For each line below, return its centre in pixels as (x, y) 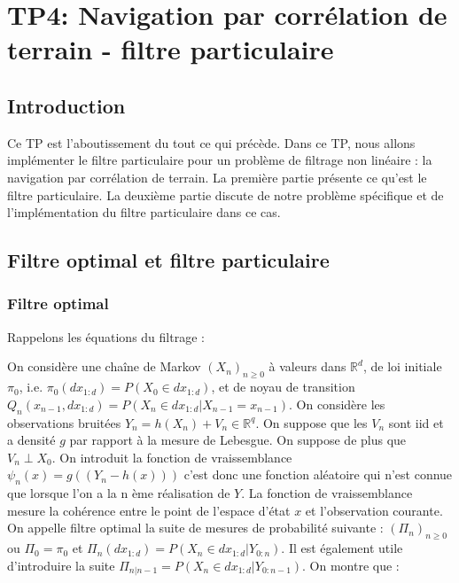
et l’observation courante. (374, 510)
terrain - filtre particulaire (171, 49)
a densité (31, 440)
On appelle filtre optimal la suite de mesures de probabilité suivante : (195, 528)
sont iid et (416, 422)
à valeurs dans (307, 366)
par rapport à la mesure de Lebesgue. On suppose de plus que (238, 440)
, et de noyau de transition (283, 387)
